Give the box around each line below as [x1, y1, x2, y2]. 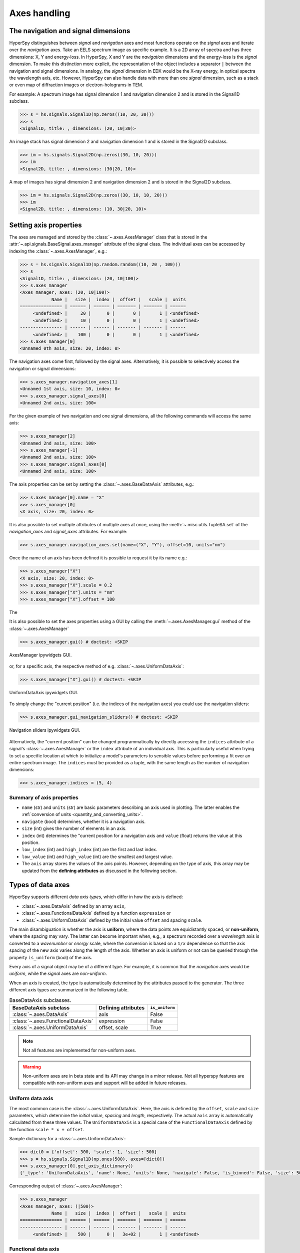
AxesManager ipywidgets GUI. [9, 652, 72, 658]
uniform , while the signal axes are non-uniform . [9, 970, 107, 977]
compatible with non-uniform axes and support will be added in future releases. [22, 1080, 187, 1086]
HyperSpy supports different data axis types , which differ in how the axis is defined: [9, 894, 183, 900]
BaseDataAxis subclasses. [9, 996, 71, 1003]
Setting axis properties [9, 221, 82, 229]
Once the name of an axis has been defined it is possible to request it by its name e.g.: [9, 555, 187, 561]
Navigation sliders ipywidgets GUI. [9, 727, 80, 733]
